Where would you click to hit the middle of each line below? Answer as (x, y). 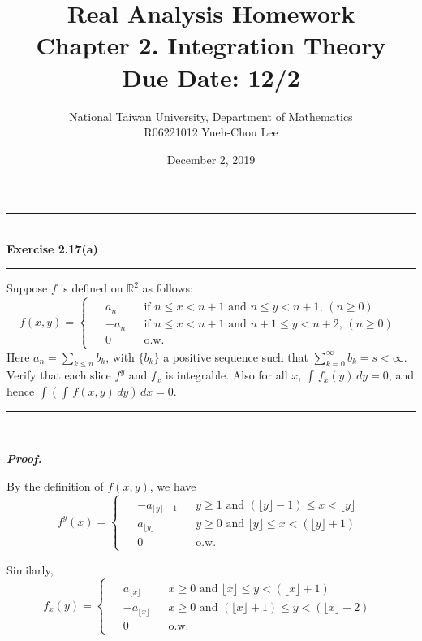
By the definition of (55, 485)
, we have (173, 485)
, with (120, 356)
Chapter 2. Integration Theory (211, 45)
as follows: (168, 288)
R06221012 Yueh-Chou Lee (211, 132)
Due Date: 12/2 (211, 77)
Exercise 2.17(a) (52, 248)
